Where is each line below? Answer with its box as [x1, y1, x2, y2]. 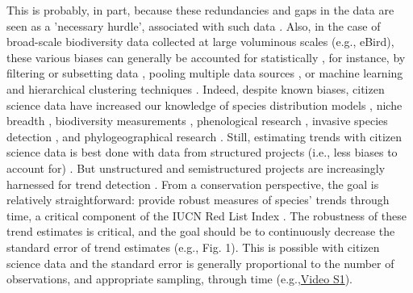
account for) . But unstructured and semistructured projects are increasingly [6, 159, 386, 176]
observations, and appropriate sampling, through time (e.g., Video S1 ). [6, 270, 353, 287]
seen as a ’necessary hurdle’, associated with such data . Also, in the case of [6, 17, 381, 34]
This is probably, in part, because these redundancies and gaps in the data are [6, 2, 394, 18]
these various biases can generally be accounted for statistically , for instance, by [6, 48, 406, 65]
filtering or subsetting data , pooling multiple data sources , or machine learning [6, 65, 403, 82]
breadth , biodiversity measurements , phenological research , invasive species [6, 112, 388, 129]
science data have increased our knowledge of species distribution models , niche [6, 96, 403, 113]
